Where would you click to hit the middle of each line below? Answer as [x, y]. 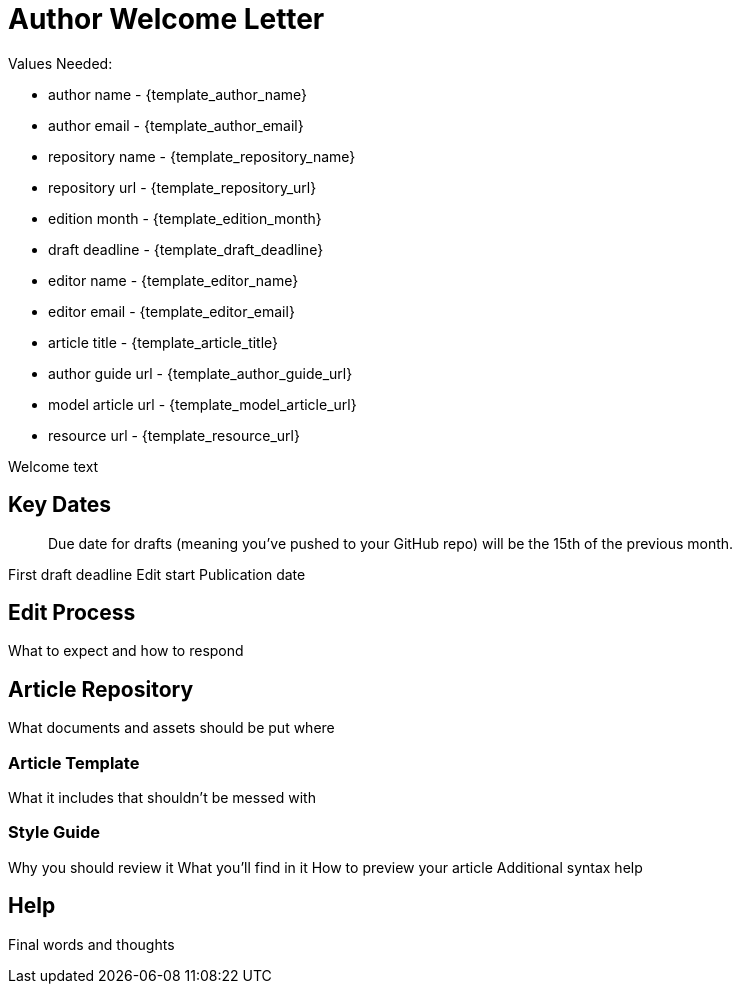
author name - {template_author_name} [178, 94]
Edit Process [72, 613]
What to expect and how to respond [126, 651]
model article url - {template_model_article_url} [202, 404]
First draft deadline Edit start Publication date [157, 574]
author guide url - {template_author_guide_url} [200, 373]
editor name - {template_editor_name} [173, 280]
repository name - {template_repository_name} [202, 156]
